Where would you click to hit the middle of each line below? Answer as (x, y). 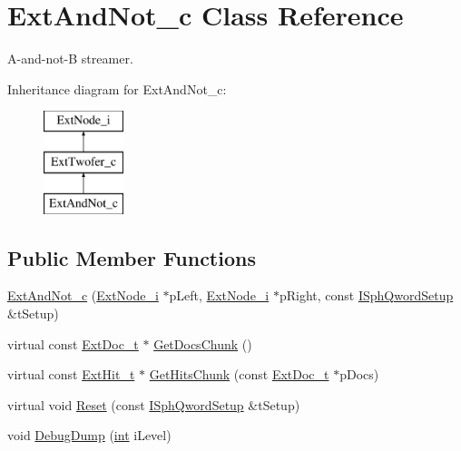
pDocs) (359, 374)
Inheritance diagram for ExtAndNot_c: (117, 88)
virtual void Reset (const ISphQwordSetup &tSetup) (154, 404)
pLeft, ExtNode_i (219, 295)
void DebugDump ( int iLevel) (89, 435)
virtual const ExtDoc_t (73, 343)
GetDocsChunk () (203, 343)
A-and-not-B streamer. (70, 59)
